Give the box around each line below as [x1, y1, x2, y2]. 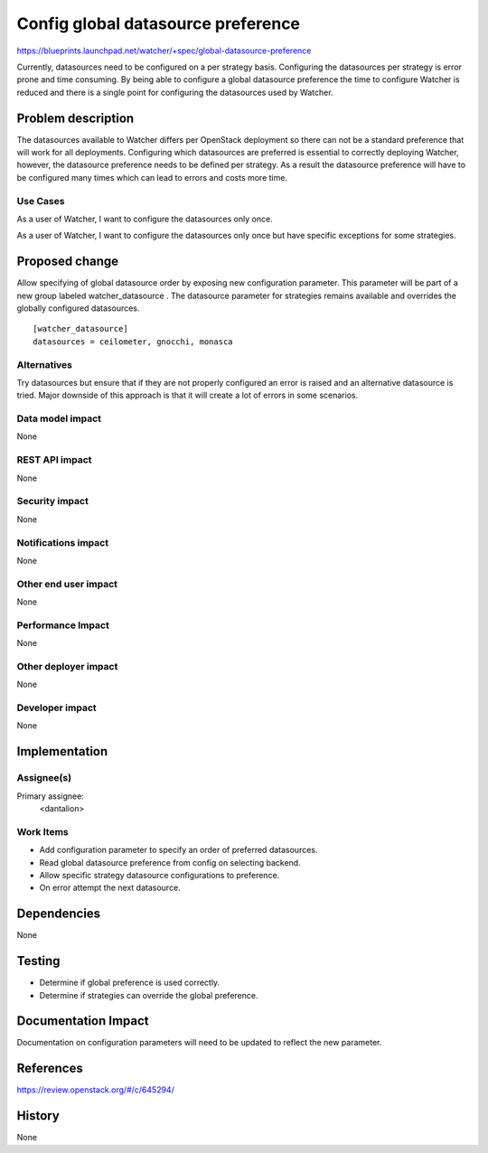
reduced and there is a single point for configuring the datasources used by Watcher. [16, 87, 333, 98]
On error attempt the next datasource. [39, 882, 181, 894]
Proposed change [16, 254, 119, 269]
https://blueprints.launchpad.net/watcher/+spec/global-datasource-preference [16, 45, 312, 56]
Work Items [16, 825, 69, 838]
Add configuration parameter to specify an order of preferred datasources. [39, 845, 318, 856]
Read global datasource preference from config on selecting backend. [39, 857, 302, 867]
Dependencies [16, 906, 101, 922]
